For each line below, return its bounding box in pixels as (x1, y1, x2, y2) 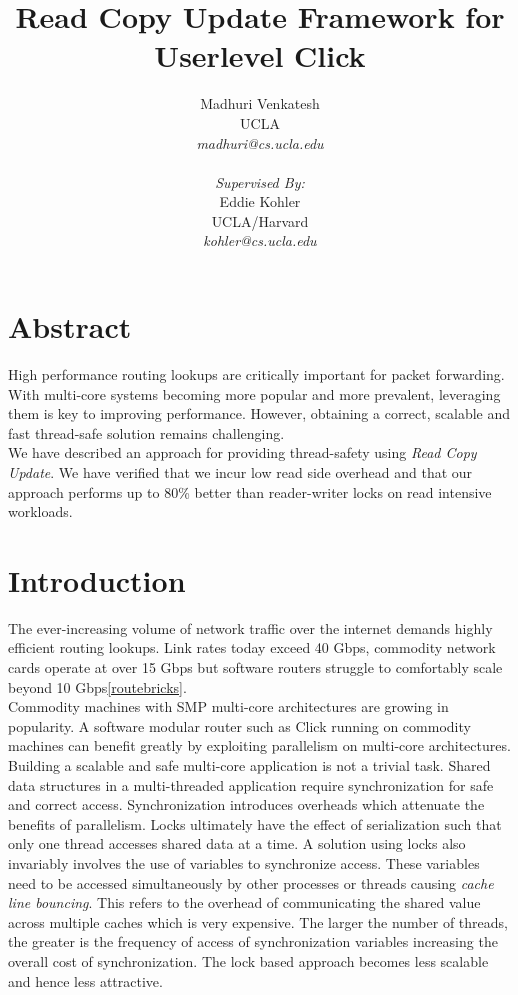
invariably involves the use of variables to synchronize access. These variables (8, 853, 480, 873)
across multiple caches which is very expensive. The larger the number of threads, (8, 911, 508, 932)
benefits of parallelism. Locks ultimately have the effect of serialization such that (8, 813, 502, 834)
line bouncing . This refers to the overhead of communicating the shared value (8, 892, 481, 913)
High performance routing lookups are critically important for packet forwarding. (8, 364, 505, 384)
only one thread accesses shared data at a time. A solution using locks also (8, 833, 466, 854)
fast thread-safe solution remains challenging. (8, 422, 285, 443)
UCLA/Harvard (211, 210, 309, 231)
